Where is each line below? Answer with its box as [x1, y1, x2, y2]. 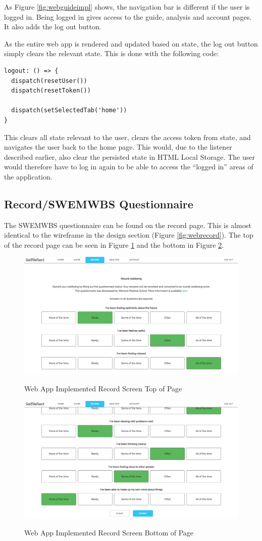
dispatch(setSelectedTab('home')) [11, 107, 127, 114]
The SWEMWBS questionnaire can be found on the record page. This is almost [4, 219, 251, 230]
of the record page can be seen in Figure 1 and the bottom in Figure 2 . [4, 239, 224, 250]
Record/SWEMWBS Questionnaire [4, 196, 193, 211]
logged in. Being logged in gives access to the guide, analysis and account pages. [4, 11, 252, 22]
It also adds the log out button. [4, 21, 101, 32]
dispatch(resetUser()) [11, 77, 87, 84]
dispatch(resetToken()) [11, 87, 91, 95]
